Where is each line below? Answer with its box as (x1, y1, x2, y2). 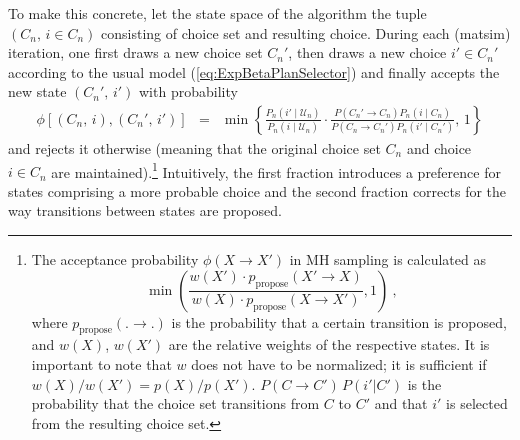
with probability (139, 81, 238, 102)
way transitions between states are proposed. (8, 200, 282, 221)
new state (8, 81, 67, 102)
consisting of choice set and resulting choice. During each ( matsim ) (101, 22, 511, 43)
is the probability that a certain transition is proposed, (171, 311, 507, 332)
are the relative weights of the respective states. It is (168, 334, 490, 355)
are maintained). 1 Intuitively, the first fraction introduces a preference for (51, 158, 501, 182)
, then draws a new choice (288, 42, 447, 63)
